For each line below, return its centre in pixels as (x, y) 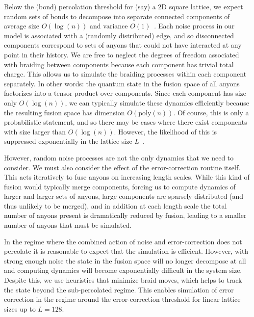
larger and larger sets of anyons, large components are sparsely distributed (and (124, 196)
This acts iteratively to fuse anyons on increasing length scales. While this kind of (127, 177)
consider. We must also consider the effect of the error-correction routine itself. (122, 167)
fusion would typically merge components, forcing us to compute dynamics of (120, 186)
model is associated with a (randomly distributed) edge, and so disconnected (119, 35)
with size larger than (35, 131)
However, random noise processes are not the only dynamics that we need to (119, 157)
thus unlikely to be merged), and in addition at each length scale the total (115, 205)
